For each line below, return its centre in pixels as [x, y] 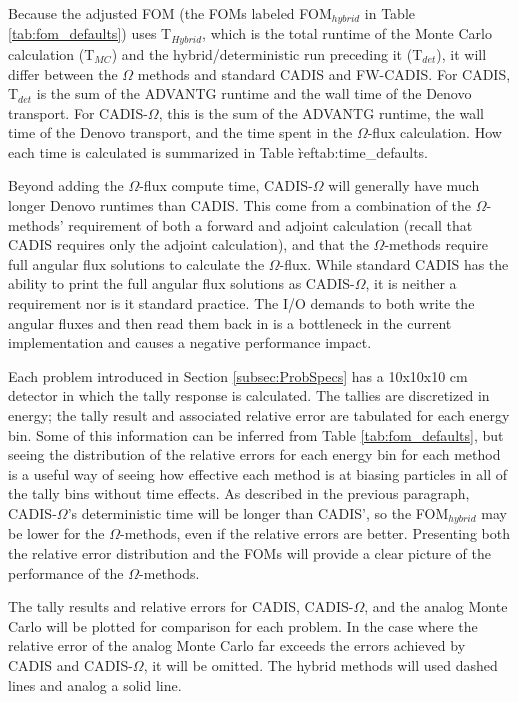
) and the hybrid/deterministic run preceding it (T [267, 53]
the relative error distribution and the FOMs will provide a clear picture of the [249, 553]
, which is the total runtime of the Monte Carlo [347, 33]
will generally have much [404, 185]
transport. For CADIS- [78, 112]
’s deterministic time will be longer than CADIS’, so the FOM [258, 512]
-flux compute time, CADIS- [226, 185]
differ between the [63, 73]
